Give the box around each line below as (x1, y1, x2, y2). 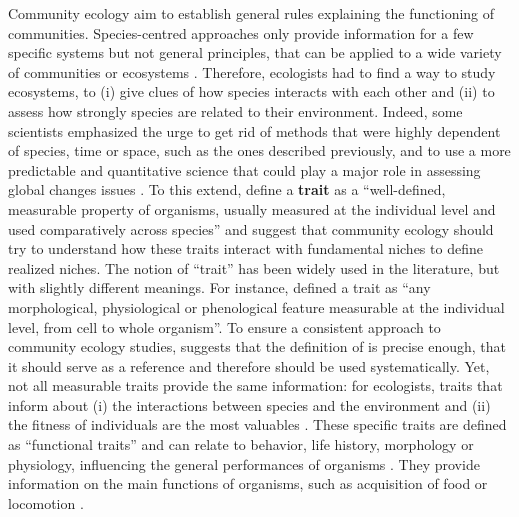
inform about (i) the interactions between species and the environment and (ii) (8, 394, 491, 415)
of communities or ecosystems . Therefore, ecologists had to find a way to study (8, 61, 496, 82)
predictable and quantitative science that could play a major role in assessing (8, 159, 481, 180)
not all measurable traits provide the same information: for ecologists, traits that (8, 375, 503, 396)
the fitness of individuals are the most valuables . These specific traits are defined (8, 414, 507, 435)
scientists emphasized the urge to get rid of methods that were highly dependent (8, 120, 501, 141)
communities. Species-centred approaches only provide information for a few (8, 22, 474, 43)
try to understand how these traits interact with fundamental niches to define (8, 238, 483, 259)
